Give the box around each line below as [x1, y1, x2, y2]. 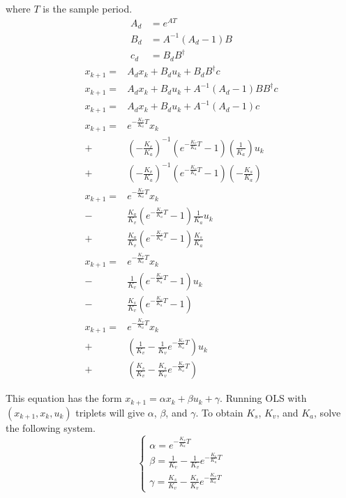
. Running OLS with [220, 391, 307, 405]
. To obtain [195, 405, 243, 419]
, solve [314, 405, 341, 419]
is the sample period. [43, 1, 133, 15]
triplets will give [75, 405, 145, 419]
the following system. [6, 420, 96, 435]
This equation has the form [6, 391, 122, 405]
